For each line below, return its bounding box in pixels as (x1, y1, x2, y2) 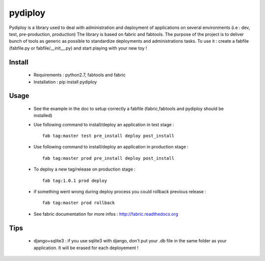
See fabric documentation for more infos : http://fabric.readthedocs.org (33, 211, 179, 217)
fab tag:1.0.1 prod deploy (42, 177, 107, 183)
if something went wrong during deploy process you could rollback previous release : (33, 189, 206, 195)
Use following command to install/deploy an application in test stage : (33, 121, 174, 127)
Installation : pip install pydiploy (33, 79, 97, 85)
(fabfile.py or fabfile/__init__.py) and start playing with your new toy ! (9, 45, 147, 51)
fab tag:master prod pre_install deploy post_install (42, 155, 174, 161)
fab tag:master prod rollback (42, 200, 115, 206)
